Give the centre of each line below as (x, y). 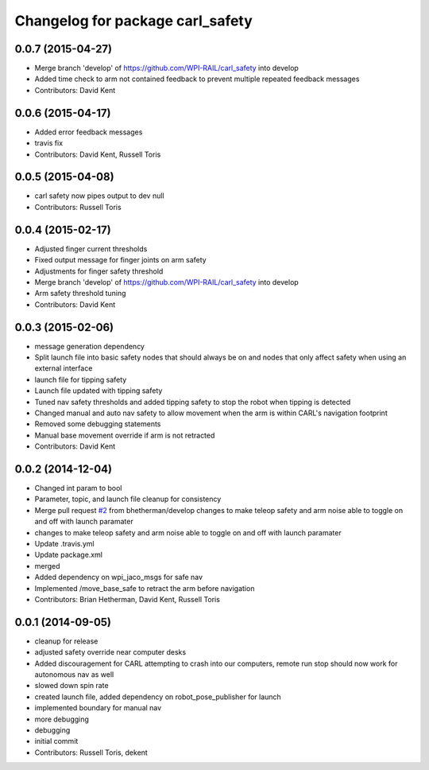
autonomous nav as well (74, 675)
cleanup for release (66, 641)
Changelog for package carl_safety (134, 21)
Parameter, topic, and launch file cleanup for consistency (128, 499)
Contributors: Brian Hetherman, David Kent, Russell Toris (127, 599)
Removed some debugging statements (98, 424)
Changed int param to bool (78, 488)
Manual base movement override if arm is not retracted (125, 435)
